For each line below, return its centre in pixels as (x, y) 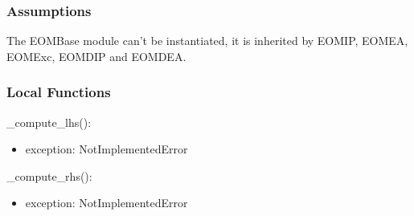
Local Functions (59, 92)
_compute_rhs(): (49, 175)
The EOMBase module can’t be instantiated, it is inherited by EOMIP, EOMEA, (207, 41)
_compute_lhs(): (49, 122)
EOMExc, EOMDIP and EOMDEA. (96, 56)
